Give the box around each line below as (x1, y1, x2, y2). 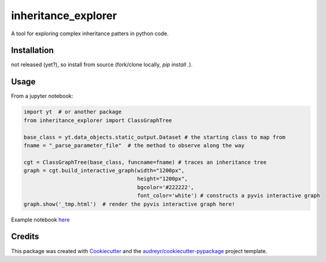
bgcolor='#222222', (137, 184, 194, 191)
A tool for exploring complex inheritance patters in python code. (11, 30, 169, 37)
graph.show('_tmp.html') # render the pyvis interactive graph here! (23, 200, 236, 208)
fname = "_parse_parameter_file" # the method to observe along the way (23, 142, 245, 149)
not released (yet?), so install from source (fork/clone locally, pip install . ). (11, 61, 193, 68)
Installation (11, 45, 54, 56)
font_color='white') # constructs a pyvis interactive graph (137, 192, 320, 199)
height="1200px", (137, 175, 188, 182)
